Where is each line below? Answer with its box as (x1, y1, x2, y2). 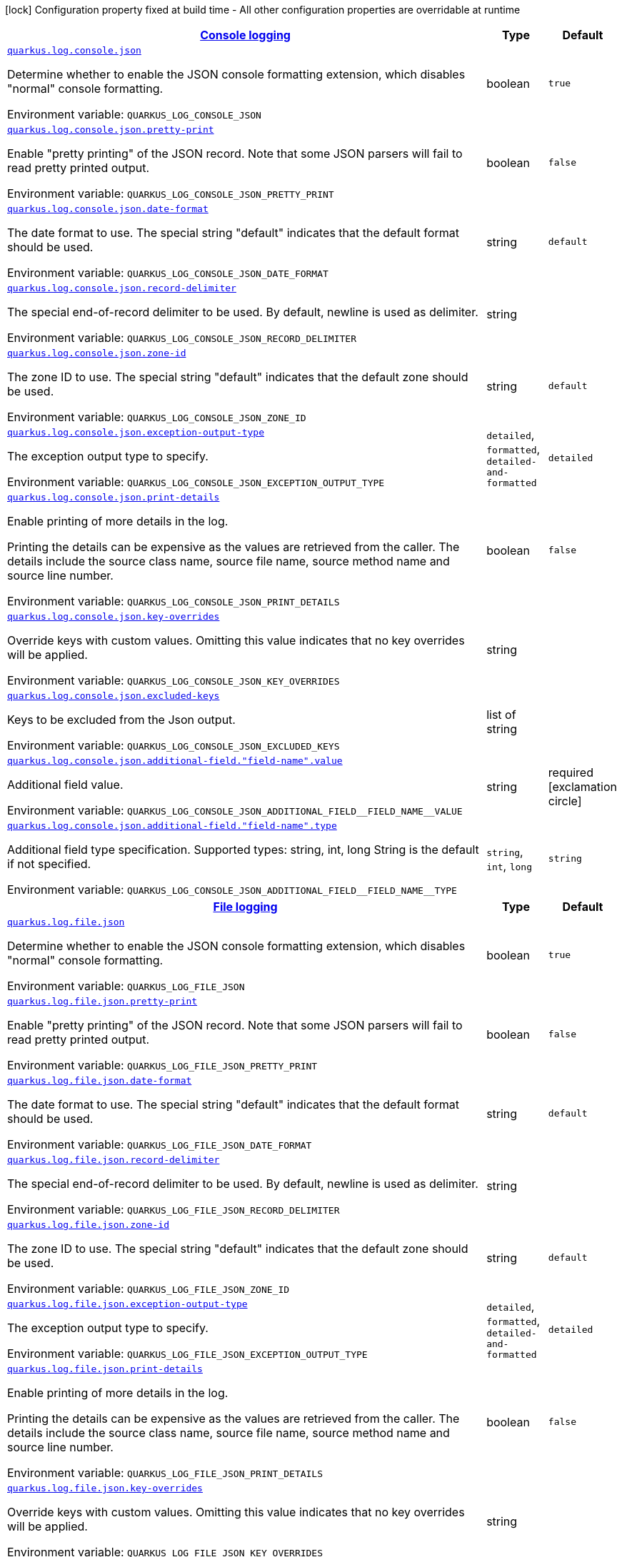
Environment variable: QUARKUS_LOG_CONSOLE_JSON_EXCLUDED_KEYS (7, 738, 340, 752)
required (548, 765, 593, 780)
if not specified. (7, 857, 91, 871)
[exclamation (548, 779, 617, 794)
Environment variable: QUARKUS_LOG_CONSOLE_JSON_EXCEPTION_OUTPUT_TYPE (7, 475, 385, 489)
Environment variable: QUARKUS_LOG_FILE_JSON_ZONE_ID (7, 1281, 290, 1296)
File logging (213, 900, 278, 914)
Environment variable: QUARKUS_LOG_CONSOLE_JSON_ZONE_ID (7, 410, 306, 424)
